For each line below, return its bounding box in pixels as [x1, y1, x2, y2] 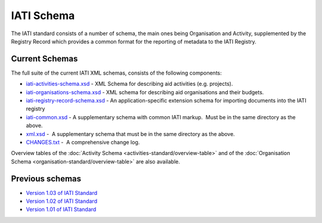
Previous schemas [11, 174, 82, 184]
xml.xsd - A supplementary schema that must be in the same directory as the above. [26, 130, 235, 137]
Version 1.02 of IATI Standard [26, 197, 98, 205]
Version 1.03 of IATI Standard [26, 189, 98, 196]
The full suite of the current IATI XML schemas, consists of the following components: [11, 69, 222, 76]
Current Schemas [11, 54, 78, 64]
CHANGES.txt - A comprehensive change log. [26, 138, 140, 145]
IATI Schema [11, 9, 75, 22]
